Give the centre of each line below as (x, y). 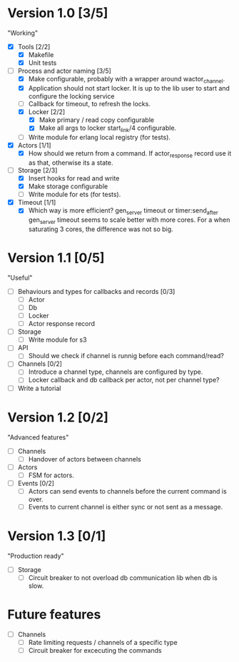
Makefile (41, 55)
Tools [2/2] (34, 46)
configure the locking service (71, 96)
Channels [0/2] (40, 364)
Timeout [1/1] (37, 203)
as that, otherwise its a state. (71, 163)
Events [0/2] (36, 483)
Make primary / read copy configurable (97, 120)
